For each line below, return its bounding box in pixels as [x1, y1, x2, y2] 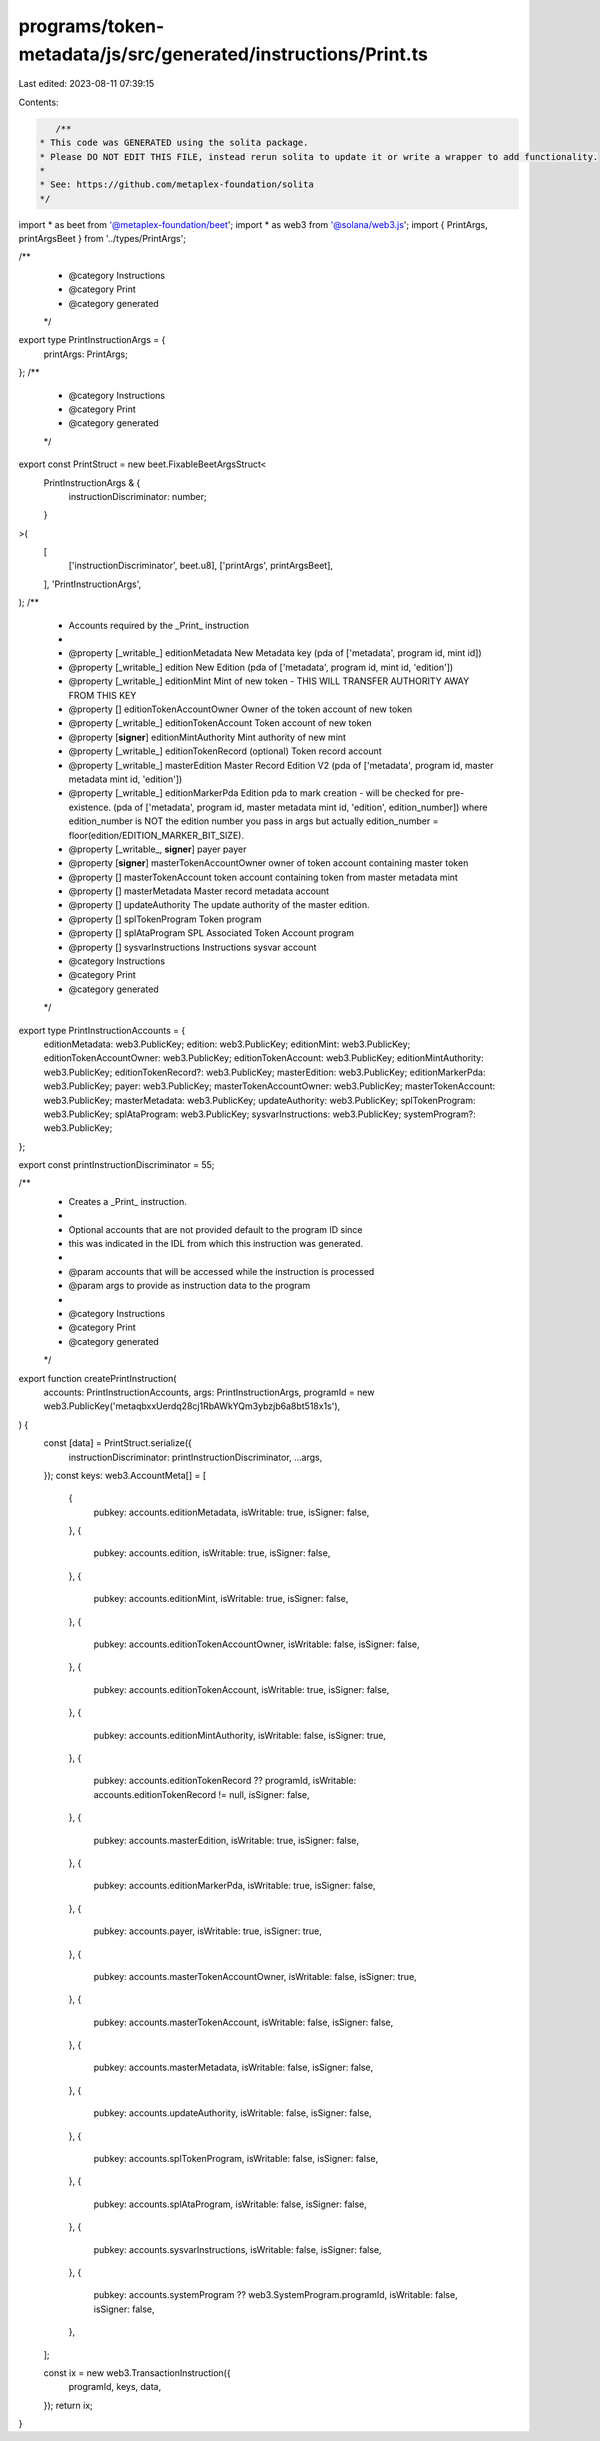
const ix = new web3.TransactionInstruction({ [43, 2366, 231, 2379]
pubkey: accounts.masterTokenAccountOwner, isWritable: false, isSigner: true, [93, 1970, 417, 1982]
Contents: [18, 96, 59, 108]
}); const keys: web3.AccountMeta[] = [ [43, 1469, 207, 1481]
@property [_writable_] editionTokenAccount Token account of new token [68, 717, 372, 729]
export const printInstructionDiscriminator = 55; [18, 1159, 215, 1171]
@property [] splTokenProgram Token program [68, 913, 262, 925]
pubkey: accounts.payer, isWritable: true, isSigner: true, [93, 1925, 322, 1937]
